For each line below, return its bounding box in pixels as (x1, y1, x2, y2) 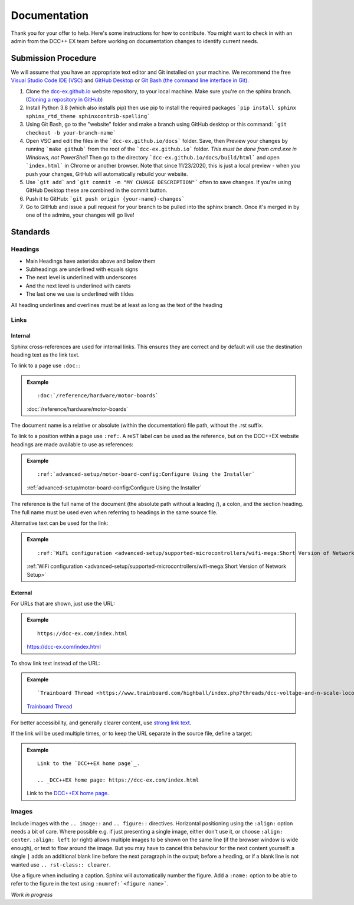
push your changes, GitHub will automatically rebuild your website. (25, 170, 188, 177)
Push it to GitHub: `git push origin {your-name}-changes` (25, 195, 185, 202)
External (11, 589, 32, 596)
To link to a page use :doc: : (11, 362, 80, 369)
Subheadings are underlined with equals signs (25, 266, 139, 273)
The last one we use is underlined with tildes (25, 290, 134, 298)
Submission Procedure (11, 53, 97, 63)
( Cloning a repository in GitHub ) (25, 96, 103, 103)
